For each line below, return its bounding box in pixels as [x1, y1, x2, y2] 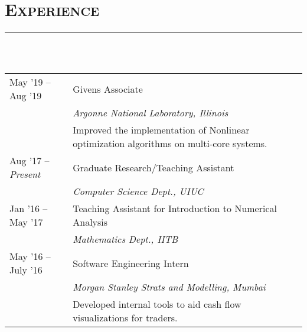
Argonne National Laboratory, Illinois [73, 106, 228, 120]
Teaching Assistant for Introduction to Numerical [73, 201, 277, 216]
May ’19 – [9, 75, 51, 89]
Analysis [73, 215, 108, 229]
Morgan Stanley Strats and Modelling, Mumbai [73, 280, 266, 294]
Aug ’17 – [9, 154, 50, 168]
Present [9, 167, 41, 181]
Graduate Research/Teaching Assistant [73, 160, 234, 174]
